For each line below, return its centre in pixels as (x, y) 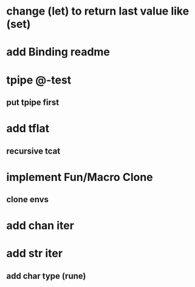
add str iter (34, 253)
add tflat (28, 129)
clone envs (28, 200)
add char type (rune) (46, 276)
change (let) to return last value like (98, 11)
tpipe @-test (39, 80)
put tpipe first (33, 102)
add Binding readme (58, 52)
